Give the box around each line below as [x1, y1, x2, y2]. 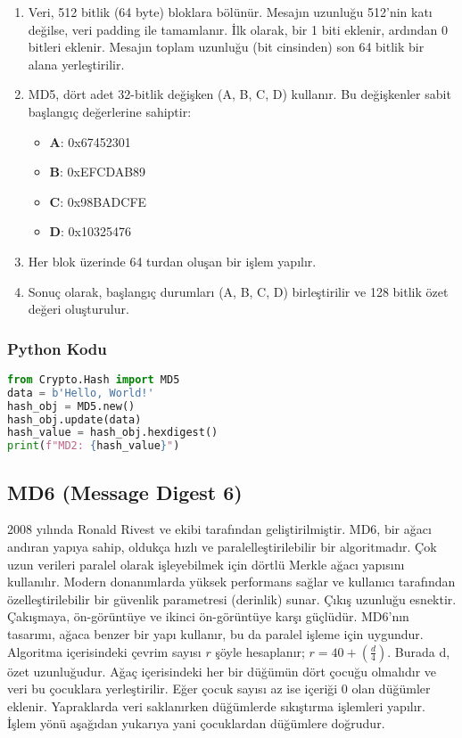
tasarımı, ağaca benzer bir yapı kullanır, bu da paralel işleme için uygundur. [7, 624, 424, 643]
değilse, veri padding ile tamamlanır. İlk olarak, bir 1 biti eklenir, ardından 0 [28, 20, 448, 38]
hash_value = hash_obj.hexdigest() [7, 426, 219, 439]
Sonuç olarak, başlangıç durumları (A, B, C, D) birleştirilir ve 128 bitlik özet [28, 282, 449, 300]
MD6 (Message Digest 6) [7, 478, 243, 505]
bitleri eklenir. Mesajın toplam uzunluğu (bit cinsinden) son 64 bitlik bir [28, 37, 425, 56]
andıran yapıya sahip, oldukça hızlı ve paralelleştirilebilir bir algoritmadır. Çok [7, 537, 437, 555]
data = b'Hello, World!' [7, 386, 154, 399]
